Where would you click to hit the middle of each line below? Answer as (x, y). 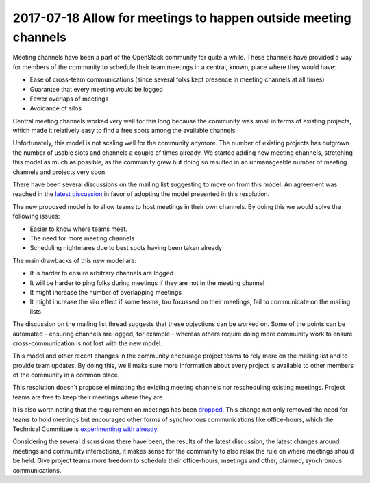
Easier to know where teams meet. (79, 229)
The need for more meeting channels (82, 238)
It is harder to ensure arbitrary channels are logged (102, 273)
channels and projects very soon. (60, 172)
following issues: (36, 216)
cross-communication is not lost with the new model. (87, 343)
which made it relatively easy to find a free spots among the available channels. (125, 131)
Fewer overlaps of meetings (69, 99)
